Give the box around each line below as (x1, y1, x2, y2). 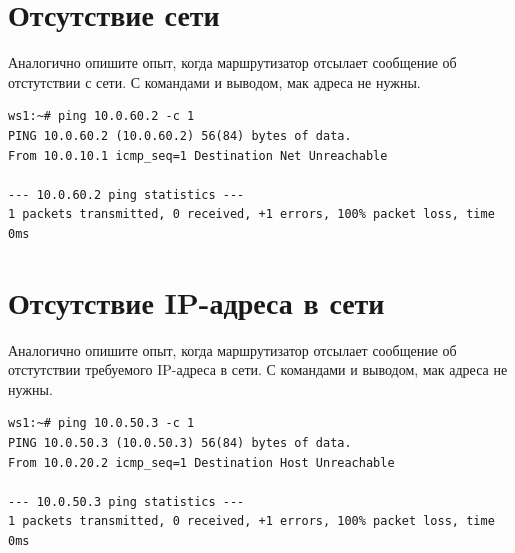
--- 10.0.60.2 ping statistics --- (8, 187, 245, 202)
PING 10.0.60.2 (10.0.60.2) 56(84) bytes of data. (8, 128, 352, 143)
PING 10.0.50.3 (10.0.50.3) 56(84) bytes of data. (8, 435, 352, 450)
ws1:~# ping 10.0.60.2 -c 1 (8, 109, 195, 124)
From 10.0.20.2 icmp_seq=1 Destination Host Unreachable (8, 455, 395, 470)
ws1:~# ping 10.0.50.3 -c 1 (8, 416, 195, 431)
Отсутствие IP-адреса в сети (8, 281, 385, 322)
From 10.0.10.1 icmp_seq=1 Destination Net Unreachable (8, 148, 388, 163)
